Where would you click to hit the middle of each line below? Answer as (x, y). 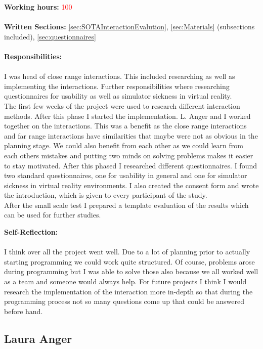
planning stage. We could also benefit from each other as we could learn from (124, 145)
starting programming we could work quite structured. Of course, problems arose (129, 261)
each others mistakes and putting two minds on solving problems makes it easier (129, 155)
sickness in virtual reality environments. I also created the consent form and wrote (131, 185)
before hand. (24, 311)
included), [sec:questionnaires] (50, 36)
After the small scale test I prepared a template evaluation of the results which (126, 205)
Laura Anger (38, 338)
